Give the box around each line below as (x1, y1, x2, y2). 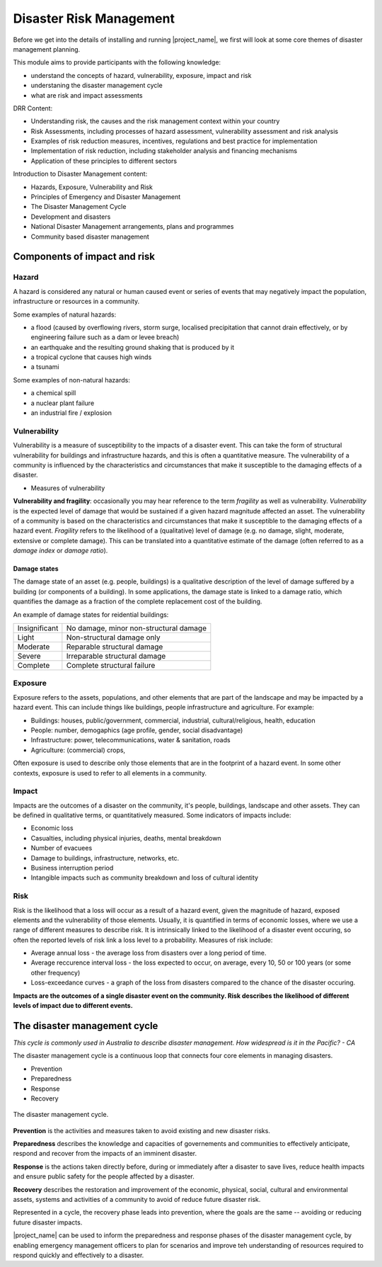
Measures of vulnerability (30, 484, 105, 492)
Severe (17, 652, 42, 661)
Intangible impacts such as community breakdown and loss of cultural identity (30, 873, 258, 882)
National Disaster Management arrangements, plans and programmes (30, 222, 234, 231)
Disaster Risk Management (13, 11, 175, 26)
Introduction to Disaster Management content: (13, 170, 148, 178)
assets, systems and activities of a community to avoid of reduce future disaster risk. (13, 1195, 261, 1204)
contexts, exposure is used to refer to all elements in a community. (13, 768, 207, 777)
